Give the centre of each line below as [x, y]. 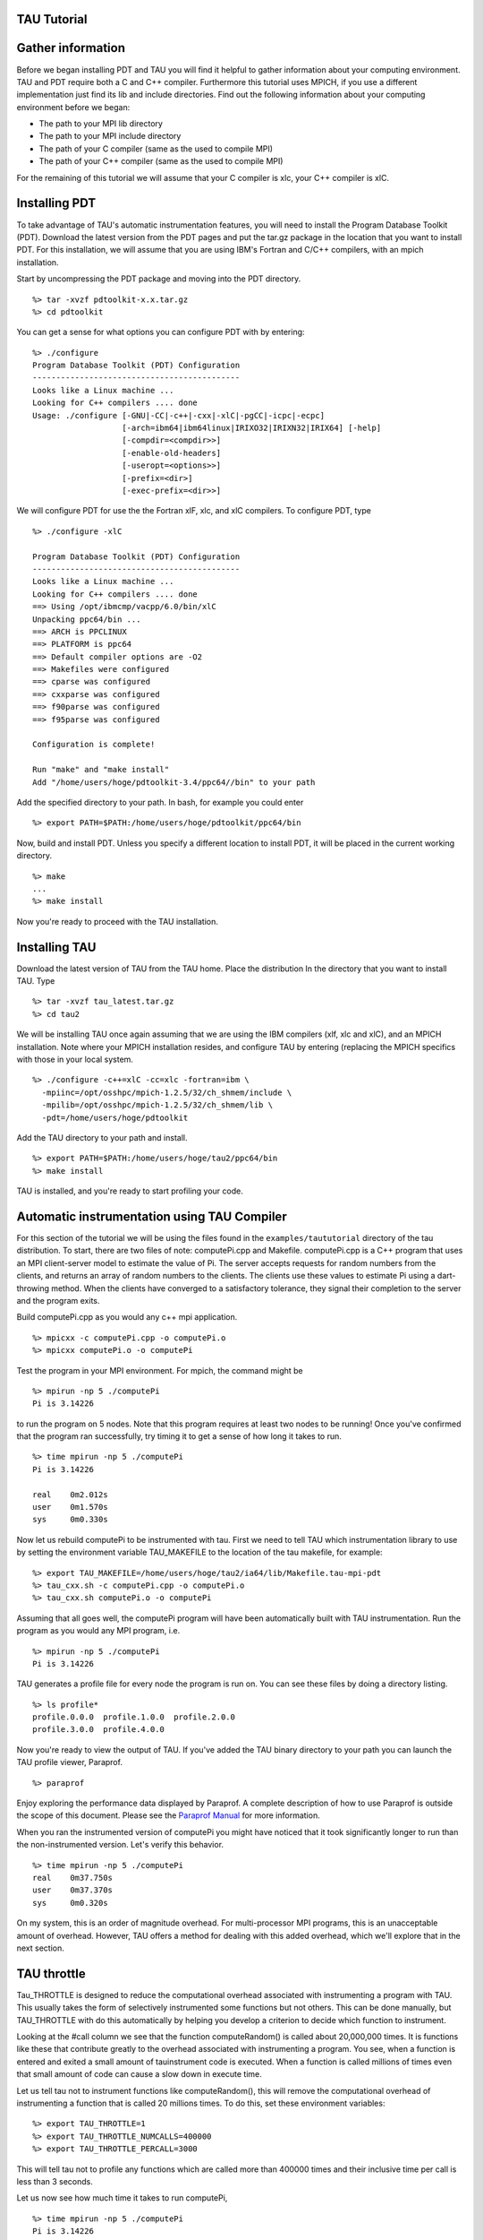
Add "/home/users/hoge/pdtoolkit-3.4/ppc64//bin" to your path [174, 782]
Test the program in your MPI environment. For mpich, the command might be [160, 1370]
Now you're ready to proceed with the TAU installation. [118, 921]
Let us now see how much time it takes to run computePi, [122, 2198]
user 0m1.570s [70, 1507]
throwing [33, 1288]
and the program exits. [58, 1300]
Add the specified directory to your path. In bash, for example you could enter [160, 802]
